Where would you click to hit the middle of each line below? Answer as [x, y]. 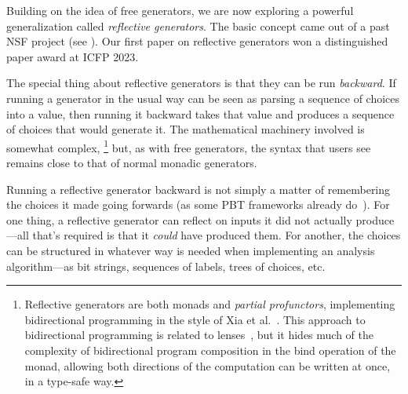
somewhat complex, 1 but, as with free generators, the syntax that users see [189, 146]
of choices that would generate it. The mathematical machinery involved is [186, 129]
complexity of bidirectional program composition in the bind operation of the [210, 350]
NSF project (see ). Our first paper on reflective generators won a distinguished [197, 41]
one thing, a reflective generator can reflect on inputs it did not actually [179, 219]
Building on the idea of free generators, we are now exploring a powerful [180, 10]
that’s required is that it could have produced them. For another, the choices [217, 235]
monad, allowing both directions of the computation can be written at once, [208, 365]
